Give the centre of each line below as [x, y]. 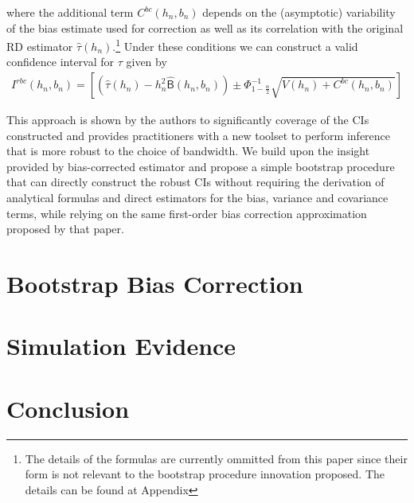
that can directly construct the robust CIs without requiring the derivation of [195, 182]
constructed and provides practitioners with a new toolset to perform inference [199, 135]
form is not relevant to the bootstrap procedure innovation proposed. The [205, 474]
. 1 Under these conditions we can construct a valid [235, 45]
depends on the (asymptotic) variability [299, 12]
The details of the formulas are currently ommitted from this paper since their [216, 458]
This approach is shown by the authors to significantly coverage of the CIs [188, 120]
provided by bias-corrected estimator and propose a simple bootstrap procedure [201, 166]
